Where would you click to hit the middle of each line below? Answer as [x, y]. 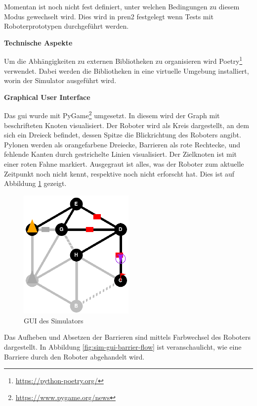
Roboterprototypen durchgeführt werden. [66, 26]
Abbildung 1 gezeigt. [35, 183]
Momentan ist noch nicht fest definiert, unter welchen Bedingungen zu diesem [122, 6]
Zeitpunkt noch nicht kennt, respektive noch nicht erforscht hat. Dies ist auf [119, 173]
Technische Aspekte [38, 42]
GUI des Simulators [54, 320]
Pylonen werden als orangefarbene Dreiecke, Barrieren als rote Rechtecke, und [122, 144]
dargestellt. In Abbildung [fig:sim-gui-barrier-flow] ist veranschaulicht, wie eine [123, 346]
